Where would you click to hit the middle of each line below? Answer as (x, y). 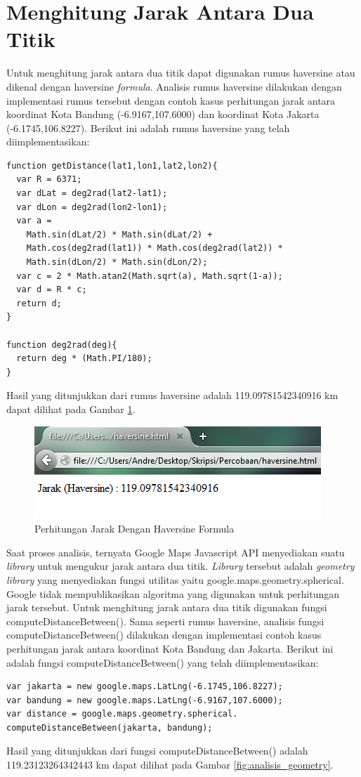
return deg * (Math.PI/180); (84, 359)
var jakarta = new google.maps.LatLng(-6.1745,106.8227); (145, 687)
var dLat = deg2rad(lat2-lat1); (92, 194)
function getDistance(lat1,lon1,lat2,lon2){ (112, 165)
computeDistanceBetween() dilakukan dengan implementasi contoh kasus (164, 635)
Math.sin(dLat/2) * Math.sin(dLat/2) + (119, 234)
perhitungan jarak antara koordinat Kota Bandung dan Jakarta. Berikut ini (170, 648)
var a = (34, 221)
